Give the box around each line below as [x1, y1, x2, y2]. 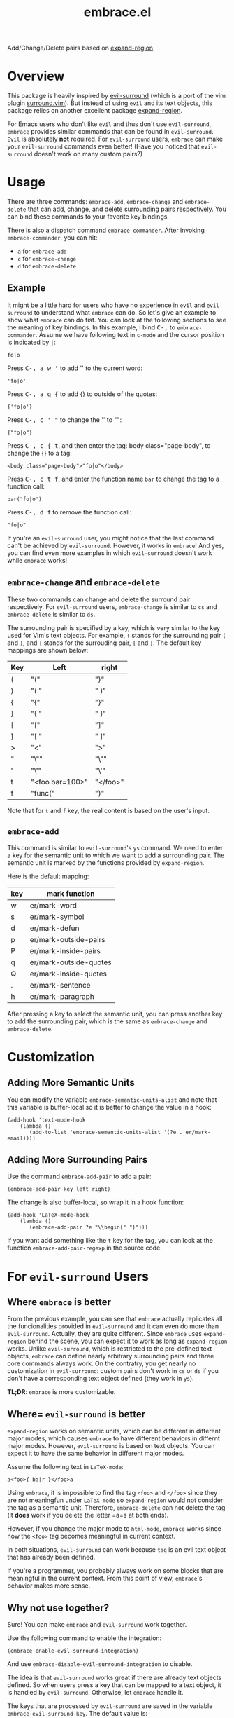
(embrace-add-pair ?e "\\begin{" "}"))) [29, 1224, 149, 1231]
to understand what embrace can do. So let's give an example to [34, 308, 217, 316]
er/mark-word [29, 900, 77, 910]
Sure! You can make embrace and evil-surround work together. [7, 1620, 187, 1628]
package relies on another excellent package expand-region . [7, 107, 183, 115]
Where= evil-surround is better [7, 1408, 145, 1420]
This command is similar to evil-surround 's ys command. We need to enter [7, 843, 224, 852]
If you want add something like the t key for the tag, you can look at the [7, 1236, 213, 1245]
